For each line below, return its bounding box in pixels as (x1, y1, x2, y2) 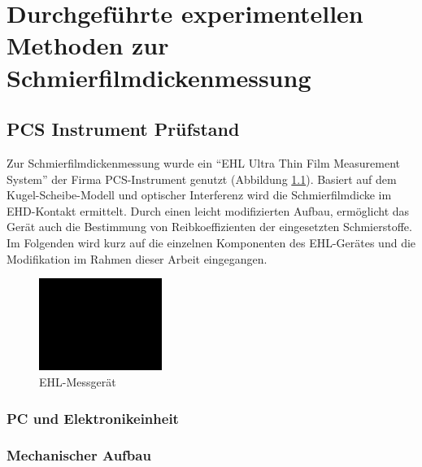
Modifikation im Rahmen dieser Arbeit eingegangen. (7, 250, 268, 267)
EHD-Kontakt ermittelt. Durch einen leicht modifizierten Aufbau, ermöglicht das (7, 202, 410, 219)
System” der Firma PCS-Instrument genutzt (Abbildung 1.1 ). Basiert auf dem (7, 170, 397, 187)
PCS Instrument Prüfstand (7, 116, 240, 142)
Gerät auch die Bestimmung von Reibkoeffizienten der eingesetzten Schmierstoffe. (7, 218, 412, 235)
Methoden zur (7, 28, 169, 62)
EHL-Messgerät (39, 373, 116, 391)
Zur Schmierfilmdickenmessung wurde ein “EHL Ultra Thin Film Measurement (7, 154, 401, 171)
